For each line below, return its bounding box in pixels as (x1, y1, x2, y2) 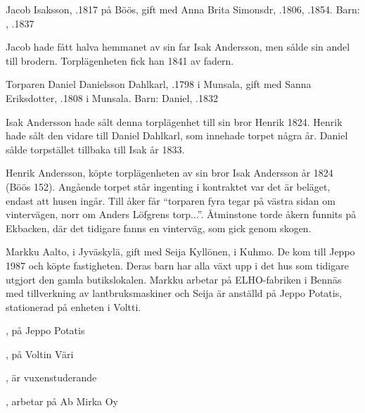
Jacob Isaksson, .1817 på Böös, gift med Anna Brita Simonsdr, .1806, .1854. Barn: (6, 2, 360, 16)
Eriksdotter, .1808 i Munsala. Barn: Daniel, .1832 (6, 90, 218, 105)
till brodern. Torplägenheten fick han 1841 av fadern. (6, 53, 234, 68)
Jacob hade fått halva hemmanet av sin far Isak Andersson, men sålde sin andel (6, 39, 350, 54)
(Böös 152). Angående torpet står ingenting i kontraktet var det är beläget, (6, 179, 331, 193)
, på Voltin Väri (6, 346, 74, 361)
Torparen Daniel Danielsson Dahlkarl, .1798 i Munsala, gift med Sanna (6, 77, 312, 91)
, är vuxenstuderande (6, 370, 97, 385)
